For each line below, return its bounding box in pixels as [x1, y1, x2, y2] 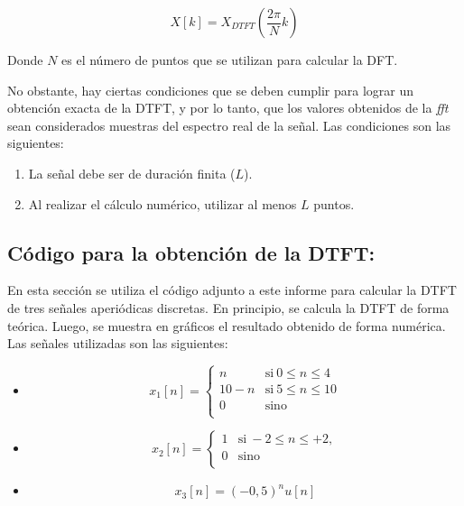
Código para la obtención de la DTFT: [7, 238, 376, 266]
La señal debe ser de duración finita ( [28, 163, 236, 182]
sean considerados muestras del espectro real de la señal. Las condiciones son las [7, 115, 451, 134]
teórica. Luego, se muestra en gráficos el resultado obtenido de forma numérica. [7, 316, 446, 335]
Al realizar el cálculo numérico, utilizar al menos [28, 194, 297, 213]
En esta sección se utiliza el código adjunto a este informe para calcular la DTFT [7, 281, 457, 299]
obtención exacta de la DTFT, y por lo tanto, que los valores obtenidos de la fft [7, 98, 449, 117]
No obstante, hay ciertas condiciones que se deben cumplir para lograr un [7, 80, 414, 99]
